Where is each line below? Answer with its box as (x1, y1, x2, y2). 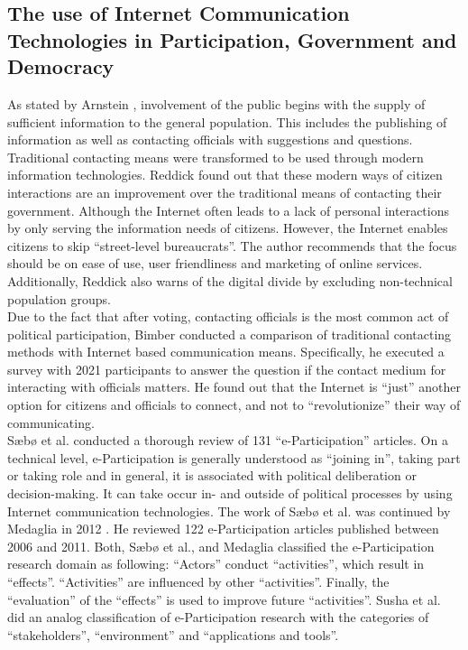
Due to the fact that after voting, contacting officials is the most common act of (7, 307, 449, 326)
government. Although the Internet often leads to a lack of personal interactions (7, 200, 449, 219)
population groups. (7, 289, 111, 308)
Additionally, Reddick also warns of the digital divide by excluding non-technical (7, 271, 453, 290)
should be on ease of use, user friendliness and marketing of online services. (7, 254, 423, 273)
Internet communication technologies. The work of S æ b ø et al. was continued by (7, 501, 451, 520)
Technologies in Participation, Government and (7, 25, 457, 53)
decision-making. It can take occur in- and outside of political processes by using (7, 484, 453, 503)
